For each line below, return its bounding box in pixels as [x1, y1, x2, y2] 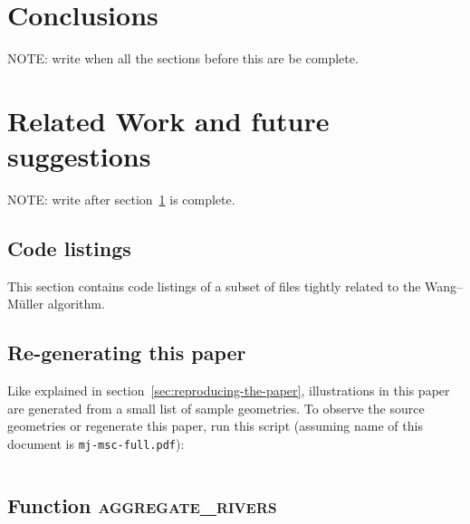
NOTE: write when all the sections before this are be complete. [7, 49, 359, 68]
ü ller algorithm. [18, 294, 105, 313]
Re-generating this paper [7, 338, 246, 367]
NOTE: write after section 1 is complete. [7, 190, 235, 209]
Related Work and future [7, 101, 330, 138]
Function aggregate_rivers [7, 491, 277, 519]
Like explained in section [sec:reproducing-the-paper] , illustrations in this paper [7, 381, 450, 400]
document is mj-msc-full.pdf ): [7, 434, 185, 453]
